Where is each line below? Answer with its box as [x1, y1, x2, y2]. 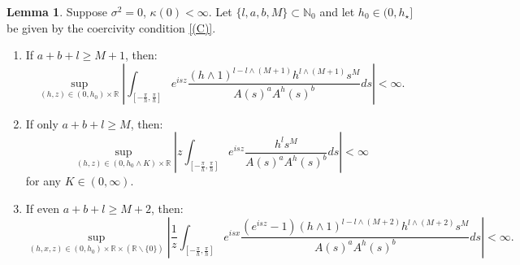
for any [25, 172, 62, 189]
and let [319, 3, 355, 20]
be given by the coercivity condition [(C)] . [6, 19, 216, 36]
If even [25, 199, 60, 216]
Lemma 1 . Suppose [6, 3, 107, 20]
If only [25, 115, 58, 132]
